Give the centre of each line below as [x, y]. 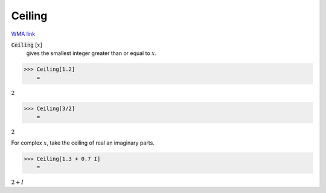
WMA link [23, 34]
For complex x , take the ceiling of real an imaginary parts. [83, 143]
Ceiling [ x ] [27, 45]
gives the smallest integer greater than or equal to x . [91, 53]
